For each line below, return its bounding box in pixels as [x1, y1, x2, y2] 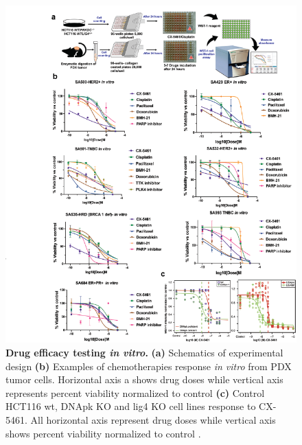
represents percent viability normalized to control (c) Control [5, 385, 265, 400]
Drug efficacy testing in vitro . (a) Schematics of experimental [5, 345, 283, 360]
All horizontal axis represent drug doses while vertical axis [30, 413, 276, 427]
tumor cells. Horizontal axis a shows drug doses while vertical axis [5, 372, 283, 387]
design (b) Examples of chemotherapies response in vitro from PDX [5, 358, 292, 373]
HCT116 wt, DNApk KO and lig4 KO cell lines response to [5, 399, 256, 413]
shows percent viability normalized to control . [5, 426, 201, 440]
